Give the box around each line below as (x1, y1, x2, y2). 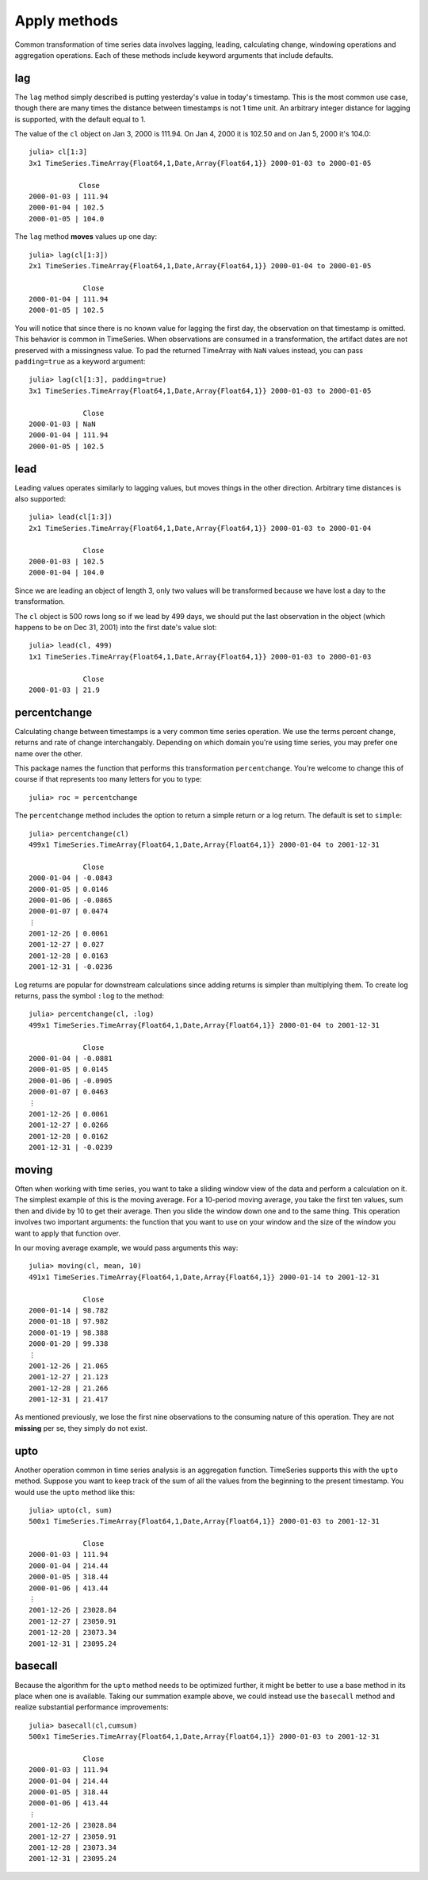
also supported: (14, 494, 67, 504)
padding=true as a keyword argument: (14, 357, 146, 367)
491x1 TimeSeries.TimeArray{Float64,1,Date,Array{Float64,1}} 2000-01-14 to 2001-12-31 (29, 1272, 380, 1282)
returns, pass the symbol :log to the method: (14, 991, 164, 1001)
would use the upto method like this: (14, 1487, 136, 1497)
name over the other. (14, 748, 83, 758)
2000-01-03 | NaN (29, 420, 96, 429)
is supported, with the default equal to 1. (14, 114, 146, 124)
